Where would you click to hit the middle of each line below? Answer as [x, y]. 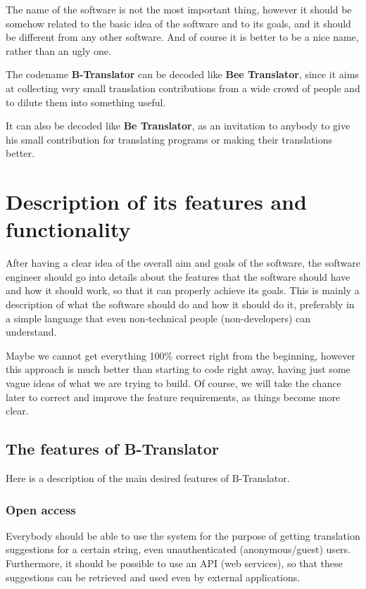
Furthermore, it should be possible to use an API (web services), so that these [174, 563]
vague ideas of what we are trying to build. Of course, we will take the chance [173, 383]
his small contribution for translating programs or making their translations [169, 139]
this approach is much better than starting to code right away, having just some [178, 369]
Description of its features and [156, 202]
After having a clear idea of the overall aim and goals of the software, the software [183, 263]
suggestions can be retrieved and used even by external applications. [153, 577]
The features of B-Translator [112, 449]
